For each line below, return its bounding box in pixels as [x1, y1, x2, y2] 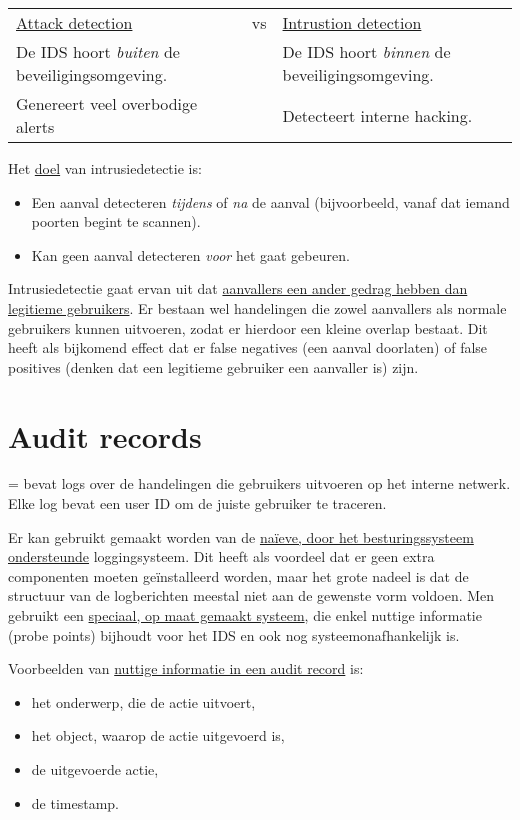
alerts [16, 115, 55, 138]
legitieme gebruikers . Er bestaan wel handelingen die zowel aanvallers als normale [8, 297, 507, 318]
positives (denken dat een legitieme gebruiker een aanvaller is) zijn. [8, 356, 419, 377]
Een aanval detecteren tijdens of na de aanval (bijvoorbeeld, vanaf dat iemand [31, 191, 510, 212]
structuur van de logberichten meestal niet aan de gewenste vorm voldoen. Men [8, 585, 495, 606]
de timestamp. [31, 792, 119, 813]
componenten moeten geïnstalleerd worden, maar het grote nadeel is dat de [8, 565, 469, 586]
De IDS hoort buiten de [16, 40, 180, 63]
